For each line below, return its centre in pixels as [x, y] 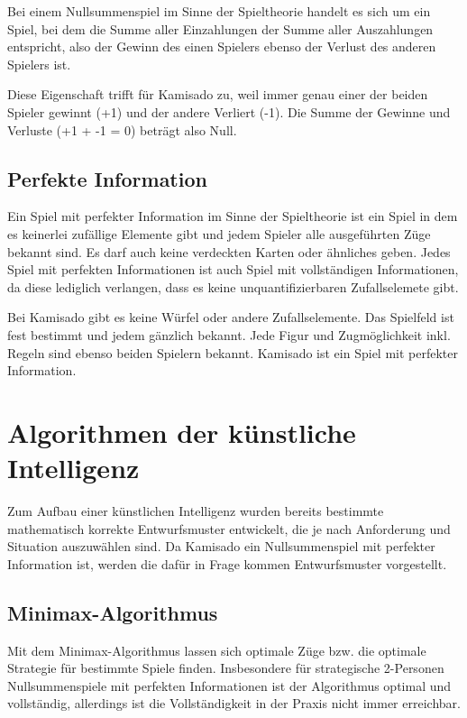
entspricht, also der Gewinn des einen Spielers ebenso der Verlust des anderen [222, 46]
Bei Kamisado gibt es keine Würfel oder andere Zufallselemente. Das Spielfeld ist [231, 317]
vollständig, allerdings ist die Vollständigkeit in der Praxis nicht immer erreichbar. [234, 703]
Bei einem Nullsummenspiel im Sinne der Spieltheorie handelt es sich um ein [219, 11]
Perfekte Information [107, 178]
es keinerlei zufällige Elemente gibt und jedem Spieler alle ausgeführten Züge [219, 233]
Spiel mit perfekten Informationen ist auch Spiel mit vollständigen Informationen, [233, 269]
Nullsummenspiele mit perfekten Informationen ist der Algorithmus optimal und [229, 685]
